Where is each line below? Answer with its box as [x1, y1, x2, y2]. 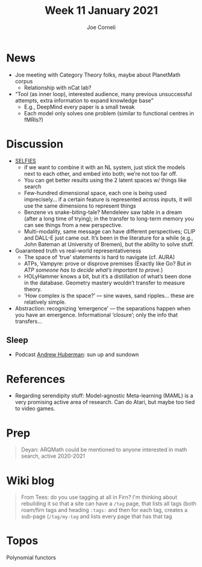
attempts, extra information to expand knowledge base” [14, 97, 154, 104]
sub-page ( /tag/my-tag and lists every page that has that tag [21, 513, 172, 520]
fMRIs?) [24, 116, 43, 123]
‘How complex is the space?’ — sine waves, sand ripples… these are [24, 292, 194, 299]
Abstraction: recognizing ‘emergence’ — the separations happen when [14, 304, 191, 312]
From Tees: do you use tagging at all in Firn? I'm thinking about [21, 493, 177, 501]
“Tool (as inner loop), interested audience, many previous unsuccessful [14, 90, 192, 97]
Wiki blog [6, 473, 55, 487]
